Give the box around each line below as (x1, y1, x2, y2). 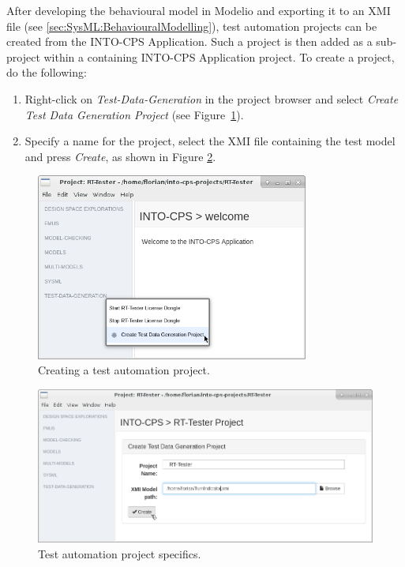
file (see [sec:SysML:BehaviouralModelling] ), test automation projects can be (6, 17, 377, 34)
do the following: (6, 64, 87, 81)
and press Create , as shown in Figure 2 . (24, 148, 216, 164)
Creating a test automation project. (38, 362, 210, 378)
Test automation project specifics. (38, 545, 201, 561)
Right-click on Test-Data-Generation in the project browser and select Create (24, 90, 399, 107)
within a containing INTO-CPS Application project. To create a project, (43, 48, 395, 65)
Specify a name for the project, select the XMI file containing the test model (24, 133, 396, 149)
